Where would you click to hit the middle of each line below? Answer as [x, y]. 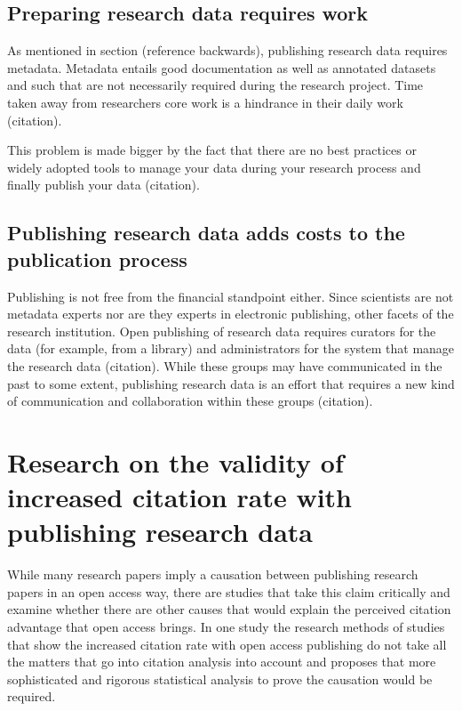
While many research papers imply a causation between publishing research [213, 574]
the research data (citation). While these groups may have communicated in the [225, 365]
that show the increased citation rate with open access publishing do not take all [227, 644]
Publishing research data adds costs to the [206, 233]
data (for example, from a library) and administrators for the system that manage [231, 348]
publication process [97, 259]
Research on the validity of [175, 461]
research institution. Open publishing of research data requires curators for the [222, 331]
